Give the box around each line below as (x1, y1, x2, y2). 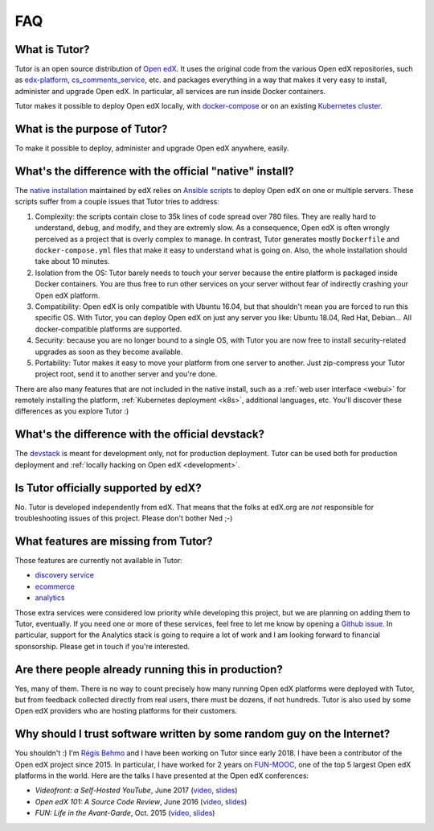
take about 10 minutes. (35, 257, 110, 266)
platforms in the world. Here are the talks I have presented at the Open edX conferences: (14, 771, 309, 780)
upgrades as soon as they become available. (35, 347, 183, 356)
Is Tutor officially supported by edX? (14, 481, 202, 495)
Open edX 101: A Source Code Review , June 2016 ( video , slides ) (35, 796, 248, 806)
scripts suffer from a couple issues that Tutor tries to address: (14, 197, 220, 207)
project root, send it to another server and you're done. (35, 369, 217, 379)
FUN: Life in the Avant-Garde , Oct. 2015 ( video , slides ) (35, 808, 215, 818)
